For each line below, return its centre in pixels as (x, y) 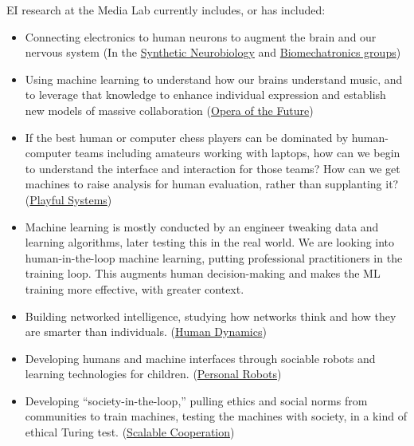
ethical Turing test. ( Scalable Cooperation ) (130, 432)
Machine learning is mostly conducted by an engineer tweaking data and (202, 226)
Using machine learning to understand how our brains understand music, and (214, 79)
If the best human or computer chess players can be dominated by (187, 137)
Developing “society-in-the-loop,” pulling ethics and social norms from (196, 400)
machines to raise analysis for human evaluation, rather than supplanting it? (212, 184)
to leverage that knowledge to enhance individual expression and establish (205, 95)
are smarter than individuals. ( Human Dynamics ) (146, 332)
